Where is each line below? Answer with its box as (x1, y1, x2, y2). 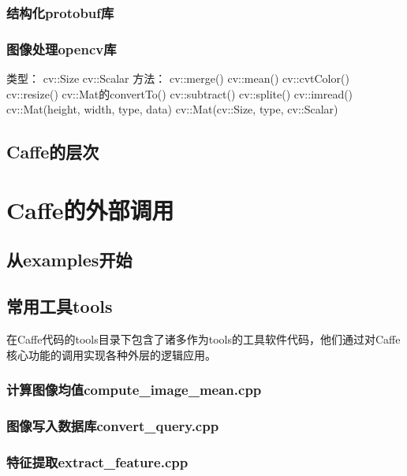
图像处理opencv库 (6, 39, 117, 58)
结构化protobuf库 (6, 2, 114, 22)
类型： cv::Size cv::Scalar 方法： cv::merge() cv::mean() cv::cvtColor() (6, 70, 349, 87)
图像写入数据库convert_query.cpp (6, 415, 219, 435)
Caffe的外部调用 (6, 193, 174, 225)
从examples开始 (6, 247, 133, 272)
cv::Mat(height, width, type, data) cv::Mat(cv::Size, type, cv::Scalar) (6, 101, 338, 117)
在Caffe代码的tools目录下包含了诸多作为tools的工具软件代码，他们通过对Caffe (6, 330, 401, 347)
